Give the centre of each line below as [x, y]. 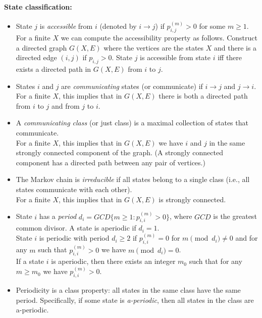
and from [65, 105]
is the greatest [235, 216]
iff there [230, 57]
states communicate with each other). [74, 189]
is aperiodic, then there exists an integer [113, 261]
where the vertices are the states [154, 47]
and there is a [235, 47]
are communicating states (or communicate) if [132, 86]
